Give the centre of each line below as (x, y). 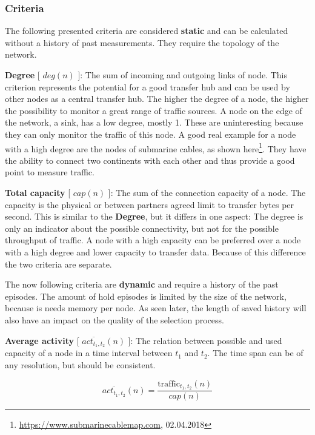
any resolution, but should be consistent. (80, 364)
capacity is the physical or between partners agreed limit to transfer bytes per (150, 204)
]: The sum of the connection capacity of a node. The (207, 192)
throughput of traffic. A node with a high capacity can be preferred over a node (153, 240)
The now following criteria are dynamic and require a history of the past (142, 284)
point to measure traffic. (50, 172)
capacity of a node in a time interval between (89, 353)
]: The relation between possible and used (205, 340)
